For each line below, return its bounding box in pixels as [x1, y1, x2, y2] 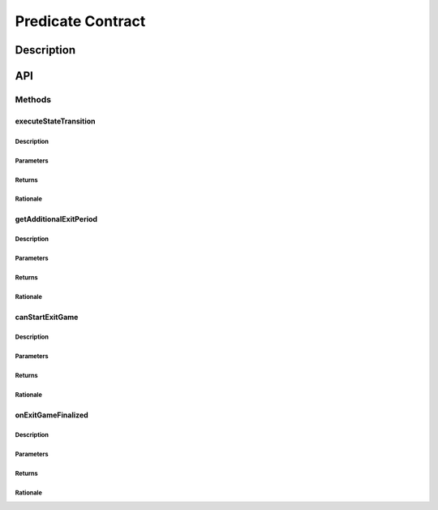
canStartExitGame [15, 312, 79, 322]
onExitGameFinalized [15, 410, 88, 420]
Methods [15, 93, 52, 105]
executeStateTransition [15, 116, 97, 126]
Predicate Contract [15, 12, 146, 30]
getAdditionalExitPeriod [15, 214, 97, 223]
